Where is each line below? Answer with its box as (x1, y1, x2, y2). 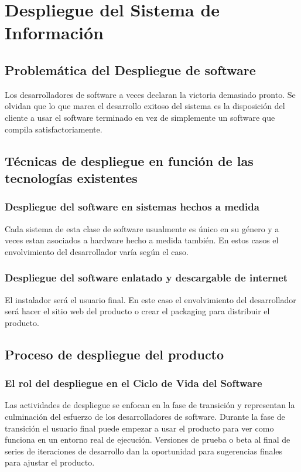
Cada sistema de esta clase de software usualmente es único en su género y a (5, 222, 279, 235)
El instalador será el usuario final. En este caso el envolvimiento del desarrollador (5, 293, 296, 305)
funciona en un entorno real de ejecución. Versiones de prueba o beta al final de (5, 433, 290, 446)
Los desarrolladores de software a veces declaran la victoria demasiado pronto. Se (5, 88, 296, 100)
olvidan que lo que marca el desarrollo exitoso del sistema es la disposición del (5, 100, 285, 112)
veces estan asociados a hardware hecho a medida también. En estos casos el (5, 234, 279, 246)
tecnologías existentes (5, 168, 138, 186)
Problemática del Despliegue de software (5, 60, 256, 79)
